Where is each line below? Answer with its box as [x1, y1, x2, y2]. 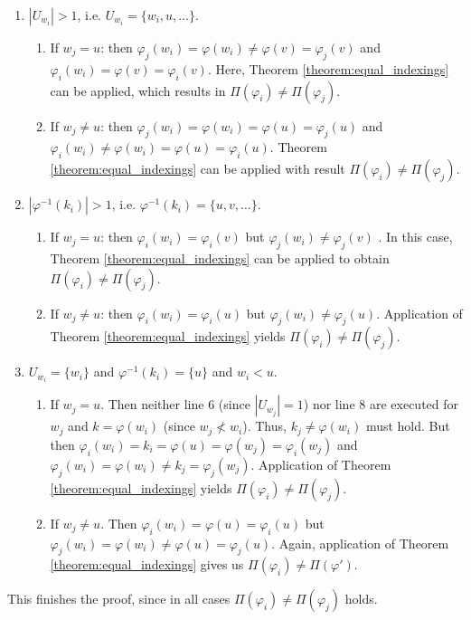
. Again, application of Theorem [271, 533, 449, 552]
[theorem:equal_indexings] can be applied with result [50, 159, 345, 178]
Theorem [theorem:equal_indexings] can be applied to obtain [50, 248, 390, 267]
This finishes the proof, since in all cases [7, 589, 231, 608]
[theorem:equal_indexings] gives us [50, 555, 244, 574]
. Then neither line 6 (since [100, 395, 250, 414]
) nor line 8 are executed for [303, 395, 459, 414]
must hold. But [365, 416, 450, 435]
